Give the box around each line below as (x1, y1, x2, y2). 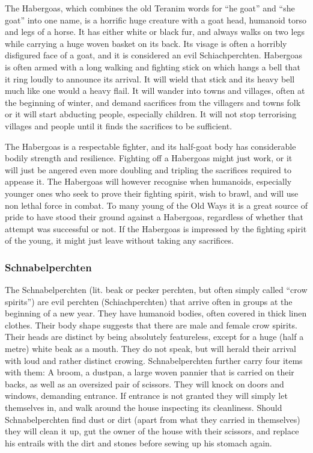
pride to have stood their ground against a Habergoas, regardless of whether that (5, 211, 303, 223)
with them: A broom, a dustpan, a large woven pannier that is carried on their (5, 366, 294, 378)
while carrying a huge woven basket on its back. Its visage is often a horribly (5, 37, 287, 49)
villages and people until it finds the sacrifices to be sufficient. (5, 119, 232, 132)
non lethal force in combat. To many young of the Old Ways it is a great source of (5, 199, 308, 211)
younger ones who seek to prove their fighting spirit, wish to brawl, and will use (5, 186, 299, 199)
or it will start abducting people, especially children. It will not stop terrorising (5, 108, 297, 120)
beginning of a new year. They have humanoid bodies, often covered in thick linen (5, 307, 307, 319)
